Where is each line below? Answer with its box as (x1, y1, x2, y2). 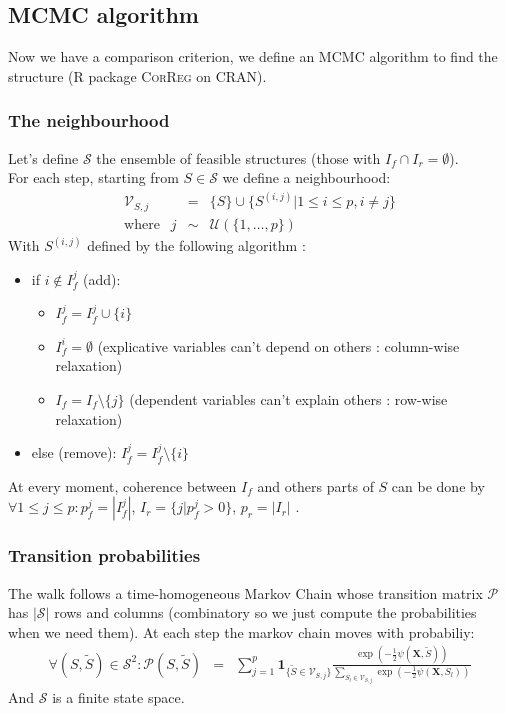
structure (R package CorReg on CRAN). (8, 65, 267, 86)
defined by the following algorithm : (87, 235, 306, 256)
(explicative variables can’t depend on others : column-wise (97, 335, 460, 356)
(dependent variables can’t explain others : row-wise (129, 388, 448, 409)
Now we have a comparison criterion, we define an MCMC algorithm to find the (8, 46, 498, 67)
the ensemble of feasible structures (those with (96, 147, 381, 168)
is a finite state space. (52, 686, 185, 707)
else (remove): (31, 442, 117, 463)
